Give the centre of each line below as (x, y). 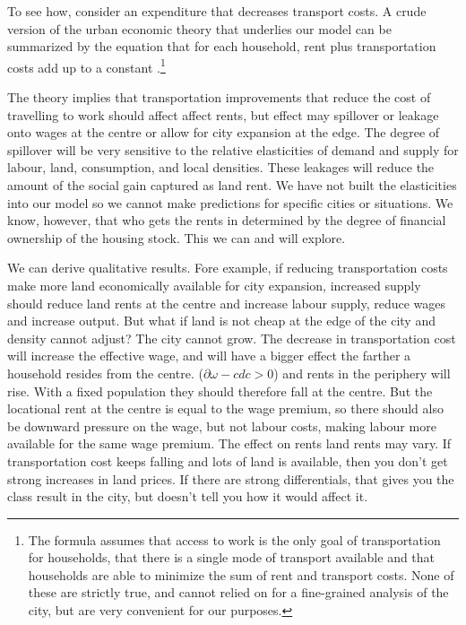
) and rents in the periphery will (362, 373)
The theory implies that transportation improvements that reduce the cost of (219, 97)
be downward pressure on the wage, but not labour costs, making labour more (222, 425)
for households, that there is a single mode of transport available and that (232, 557)
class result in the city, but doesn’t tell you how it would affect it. (188, 496)
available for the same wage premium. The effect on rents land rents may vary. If (229, 443)
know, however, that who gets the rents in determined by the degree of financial (227, 220)
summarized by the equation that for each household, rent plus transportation (222, 46)
